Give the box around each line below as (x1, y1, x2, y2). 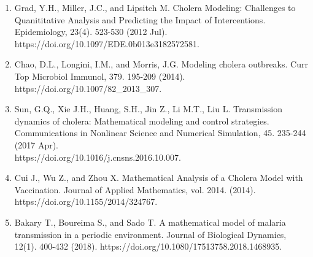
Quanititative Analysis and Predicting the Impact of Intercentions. (14, 13, 266, 26)
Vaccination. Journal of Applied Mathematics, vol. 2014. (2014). (14, 183, 256, 196)
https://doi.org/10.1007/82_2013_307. (14, 82, 162, 94)
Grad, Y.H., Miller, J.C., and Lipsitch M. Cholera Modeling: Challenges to (14, 1, 296, 13)
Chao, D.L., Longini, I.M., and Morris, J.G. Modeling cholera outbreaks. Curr (14, 58, 308, 71)
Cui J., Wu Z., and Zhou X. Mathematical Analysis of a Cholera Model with (14, 171, 303, 184)
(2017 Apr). (14, 138, 59, 151)
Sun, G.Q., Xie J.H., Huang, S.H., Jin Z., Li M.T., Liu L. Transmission (14, 102, 282, 115)
